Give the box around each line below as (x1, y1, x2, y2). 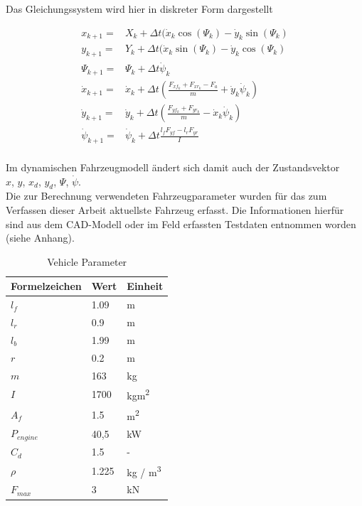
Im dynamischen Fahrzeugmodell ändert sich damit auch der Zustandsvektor (6, 159, 340, 174)
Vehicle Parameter (47, 254, 127, 269)
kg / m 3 (127, 462, 161, 479)
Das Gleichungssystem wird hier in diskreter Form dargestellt (6, 1, 273, 16)
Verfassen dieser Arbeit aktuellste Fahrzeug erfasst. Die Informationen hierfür (6, 202, 344, 217)
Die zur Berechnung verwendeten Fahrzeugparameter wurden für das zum (6, 188, 327, 203)
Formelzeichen (11, 279, 82, 294)
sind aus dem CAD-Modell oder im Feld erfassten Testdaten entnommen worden (6, 216, 356, 231)
